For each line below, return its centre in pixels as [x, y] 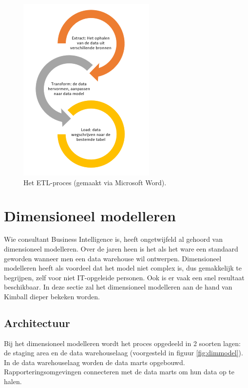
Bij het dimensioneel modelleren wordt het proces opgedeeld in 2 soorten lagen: [122, 343]
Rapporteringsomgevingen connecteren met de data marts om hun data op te [119, 372]
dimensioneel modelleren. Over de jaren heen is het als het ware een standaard [121, 248]
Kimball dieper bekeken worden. [52, 296]
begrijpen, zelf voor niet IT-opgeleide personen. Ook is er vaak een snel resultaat [124, 277]
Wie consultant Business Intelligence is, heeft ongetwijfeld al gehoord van [113, 239]
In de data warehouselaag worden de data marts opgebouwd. [95, 362]
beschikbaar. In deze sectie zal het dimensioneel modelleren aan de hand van [118, 287]
